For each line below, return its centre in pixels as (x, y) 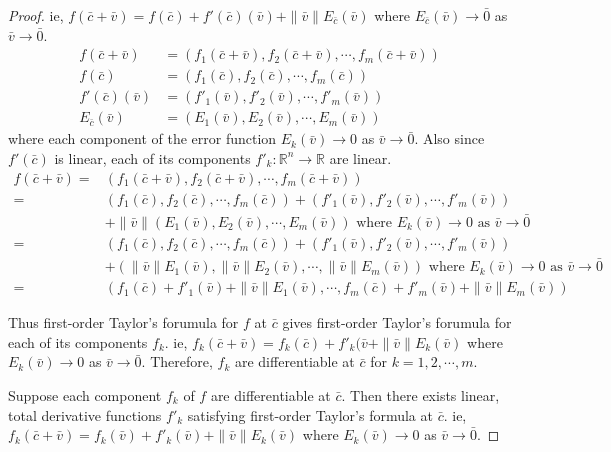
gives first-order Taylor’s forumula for (397, 322)
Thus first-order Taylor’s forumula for (123, 322)
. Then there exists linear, (420, 394)
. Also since (449, 138)
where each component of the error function (142, 138)
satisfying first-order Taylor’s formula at (310, 414)
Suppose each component (85, 394)
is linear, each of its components (152, 157)
